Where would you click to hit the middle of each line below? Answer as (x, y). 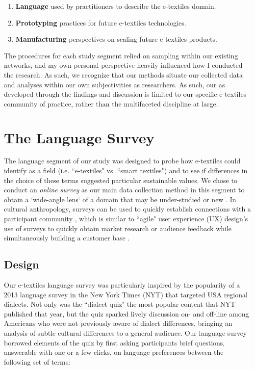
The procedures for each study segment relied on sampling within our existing (121, 55)
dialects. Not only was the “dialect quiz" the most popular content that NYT (120, 304)
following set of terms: (37, 361)
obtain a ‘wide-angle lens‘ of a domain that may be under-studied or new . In (120, 199)
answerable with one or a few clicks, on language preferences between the (114, 352)
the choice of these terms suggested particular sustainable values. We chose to (121, 180)
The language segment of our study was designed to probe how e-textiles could (122, 161)
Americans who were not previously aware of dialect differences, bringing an (118, 323)
